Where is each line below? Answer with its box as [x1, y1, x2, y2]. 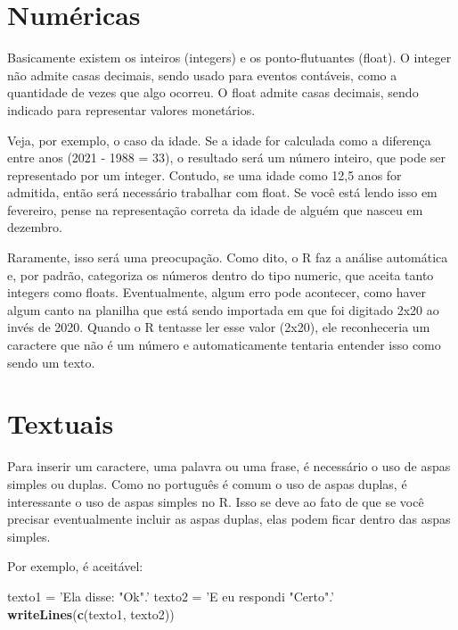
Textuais [7, 405, 114, 442]
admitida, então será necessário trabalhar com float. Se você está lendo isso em [7, 183, 438, 202]
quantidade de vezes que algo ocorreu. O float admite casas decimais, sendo [7, 83, 419, 102]
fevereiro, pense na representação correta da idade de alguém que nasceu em [7, 200, 423, 219]
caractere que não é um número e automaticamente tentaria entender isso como [7, 336, 441, 354]
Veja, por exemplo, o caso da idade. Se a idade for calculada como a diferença [7, 130, 431, 149]
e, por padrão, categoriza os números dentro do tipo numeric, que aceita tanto [7, 265, 434, 284]
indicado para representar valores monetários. [7, 100, 256, 119]
